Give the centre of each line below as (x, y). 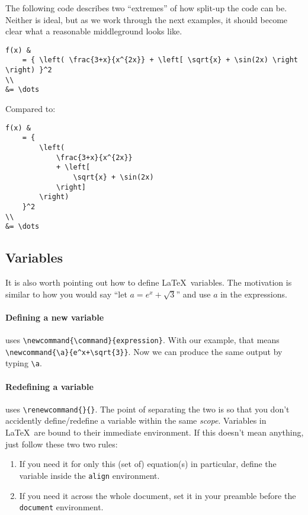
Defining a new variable (55, 317)
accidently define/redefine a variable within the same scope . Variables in (136, 420)
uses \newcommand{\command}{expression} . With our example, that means (142, 340)
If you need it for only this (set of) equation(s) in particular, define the (148, 464)
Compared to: (31, 109)
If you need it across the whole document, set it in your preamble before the (158, 495)
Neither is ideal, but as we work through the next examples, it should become (147, 19)
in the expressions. (254, 294)
